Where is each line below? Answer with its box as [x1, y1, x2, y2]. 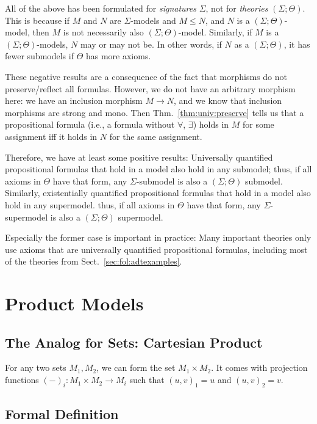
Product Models [5, 291, 144, 316]
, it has [283, 37, 310, 50]
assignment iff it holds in [5, 130, 98, 142]
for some [243, 118, 274, 131]
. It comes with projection [211, 361, 308, 374]
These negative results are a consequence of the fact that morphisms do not [5, 70, 287, 82]
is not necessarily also [63, 26, 144, 38]
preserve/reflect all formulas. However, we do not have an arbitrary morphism [5, 82, 296, 95]
